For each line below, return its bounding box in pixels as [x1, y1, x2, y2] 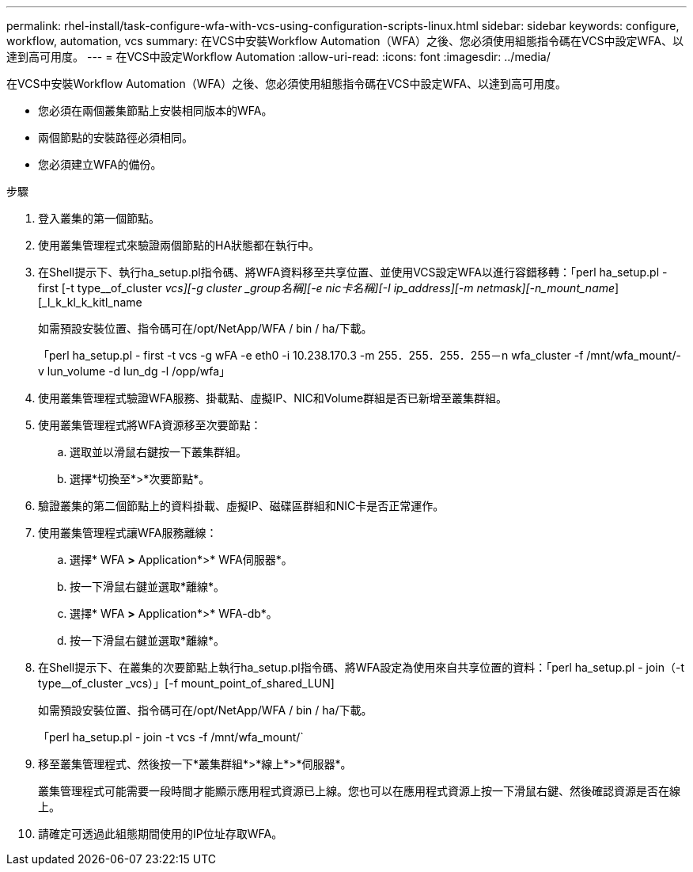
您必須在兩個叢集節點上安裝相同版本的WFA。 [38, 104, 273, 117]
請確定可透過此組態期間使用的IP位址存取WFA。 [38, 827, 283, 840]
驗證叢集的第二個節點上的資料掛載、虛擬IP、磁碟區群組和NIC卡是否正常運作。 [38, 499, 445, 512]
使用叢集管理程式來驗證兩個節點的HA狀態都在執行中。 [38, 238, 320, 252]
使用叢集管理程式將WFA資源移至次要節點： [38, 418, 262, 432]
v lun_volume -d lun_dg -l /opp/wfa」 [38, 364, 231, 378]
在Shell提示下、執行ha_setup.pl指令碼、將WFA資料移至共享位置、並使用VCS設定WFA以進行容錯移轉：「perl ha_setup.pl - [38, 265, 668, 279]
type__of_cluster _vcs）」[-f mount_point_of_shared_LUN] [38, 676, 335, 690]
